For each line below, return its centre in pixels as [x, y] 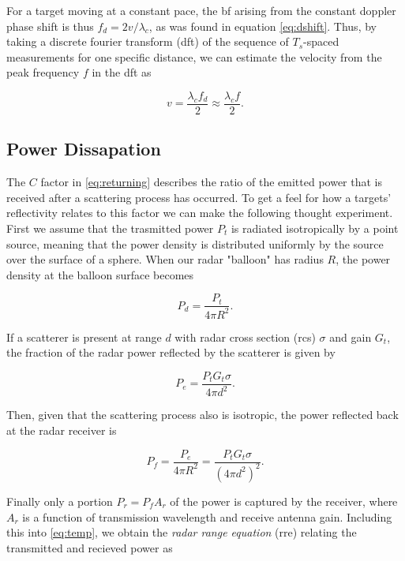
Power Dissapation [84, 149]
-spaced [321, 41]
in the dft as [122, 72]
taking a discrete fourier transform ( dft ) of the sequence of [148, 41]
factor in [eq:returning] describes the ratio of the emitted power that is [212, 182]
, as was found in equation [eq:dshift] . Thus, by [262, 26]
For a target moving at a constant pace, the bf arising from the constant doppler [201, 10]
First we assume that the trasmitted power [110, 228]
